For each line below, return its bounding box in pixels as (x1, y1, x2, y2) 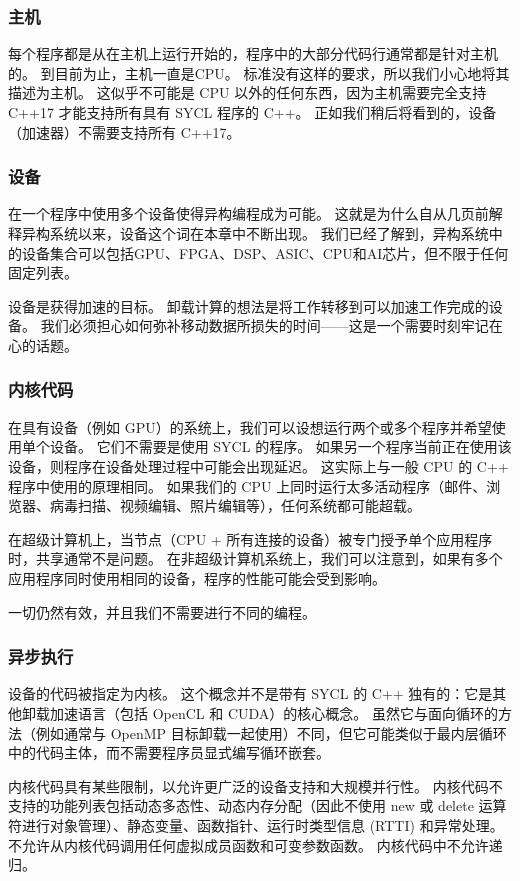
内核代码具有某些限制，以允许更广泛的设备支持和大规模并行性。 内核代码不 (8, 775, 503, 796)
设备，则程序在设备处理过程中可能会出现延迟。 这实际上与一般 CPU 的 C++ (8, 455, 509, 476)
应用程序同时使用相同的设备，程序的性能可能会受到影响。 (8, 567, 386, 588)
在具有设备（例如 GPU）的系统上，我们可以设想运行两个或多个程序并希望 (8, 416, 492, 437)
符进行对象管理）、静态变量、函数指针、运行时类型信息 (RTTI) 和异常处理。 (8, 814, 504, 835)
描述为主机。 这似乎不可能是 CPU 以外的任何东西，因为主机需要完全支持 (8, 82, 487, 103)
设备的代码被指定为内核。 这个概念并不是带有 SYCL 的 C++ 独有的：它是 (8, 683, 493, 704)
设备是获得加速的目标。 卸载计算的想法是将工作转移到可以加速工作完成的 (8, 295, 489, 316)
